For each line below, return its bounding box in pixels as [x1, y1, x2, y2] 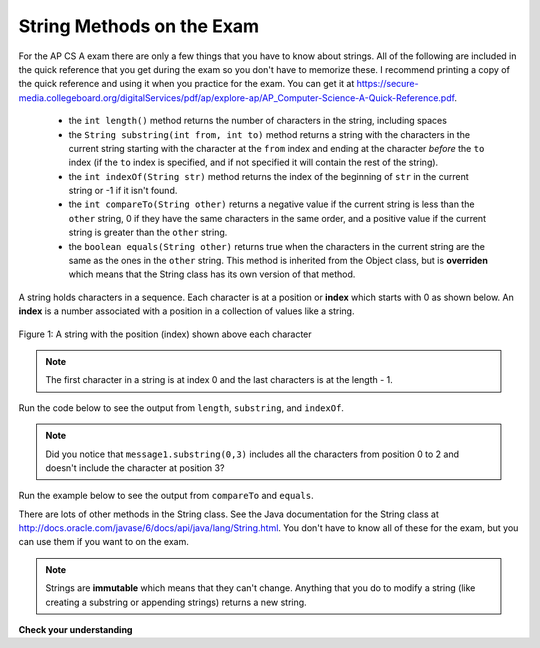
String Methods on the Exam [18, 15, 260, 37]
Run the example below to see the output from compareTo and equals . [18, 490, 314, 502]
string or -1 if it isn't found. [68, 185, 178, 197]
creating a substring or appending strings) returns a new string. [45, 596, 307, 608]
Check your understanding [18, 624, 133, 636]
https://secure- [356, 78, 419, 90]
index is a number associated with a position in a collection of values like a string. [18, 305, 355, 317]
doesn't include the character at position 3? [45, 461, 225, 474]
